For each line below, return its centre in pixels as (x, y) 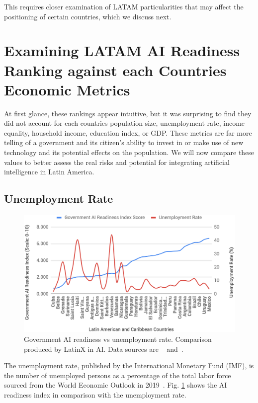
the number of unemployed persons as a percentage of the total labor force (118, 375)
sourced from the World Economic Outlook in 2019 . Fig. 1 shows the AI (116, 385)
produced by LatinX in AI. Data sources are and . (104, 349)
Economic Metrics (67, 89)
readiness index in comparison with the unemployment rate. (95, 395)
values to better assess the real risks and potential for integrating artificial (117, 162)
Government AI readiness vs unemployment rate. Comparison (118, 339)
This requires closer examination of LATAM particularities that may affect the (124, 6)
